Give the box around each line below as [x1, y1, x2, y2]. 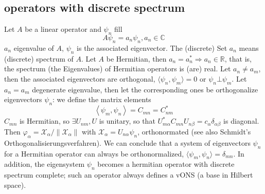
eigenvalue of [13, 42, 54, 53]
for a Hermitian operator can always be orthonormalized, [4, 148, 184, 159]
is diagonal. [223, 115, 259, 126]
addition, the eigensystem [4, 159, 85, 169]
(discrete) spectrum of [4, 53, 74, 64]
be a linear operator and [25, 24, 101, 34]
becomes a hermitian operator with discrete [97, 159, 235, 169]
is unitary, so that [99, 115, 155, 126]
